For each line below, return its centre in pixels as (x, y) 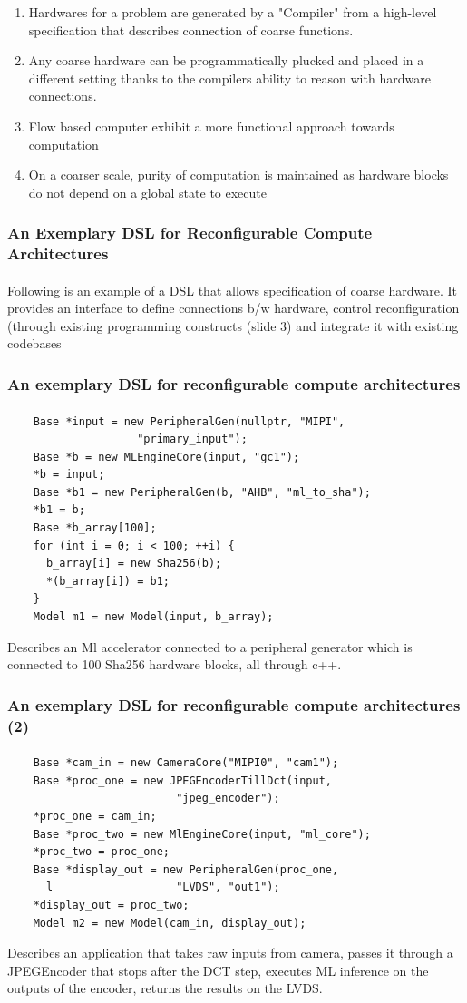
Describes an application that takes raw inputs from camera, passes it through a (230, 953)
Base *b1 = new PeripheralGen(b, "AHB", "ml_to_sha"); (202, 492)
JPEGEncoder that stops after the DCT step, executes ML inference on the (218, 970)
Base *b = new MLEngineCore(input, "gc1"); (166, 457)
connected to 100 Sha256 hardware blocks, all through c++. (175, 664)
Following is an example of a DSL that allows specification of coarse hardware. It (233, 290)
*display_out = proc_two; (111, 905)
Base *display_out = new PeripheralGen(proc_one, (186, 869)
